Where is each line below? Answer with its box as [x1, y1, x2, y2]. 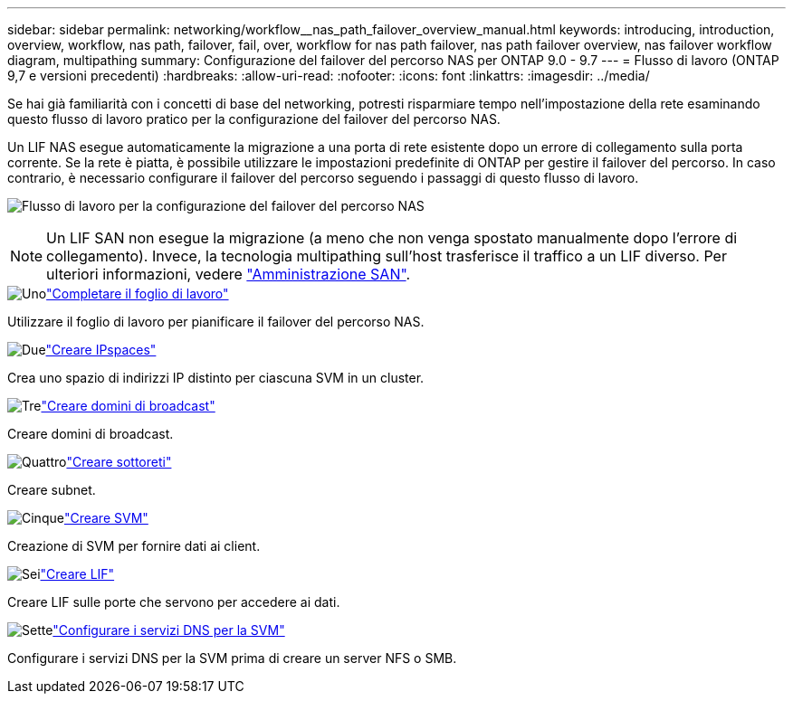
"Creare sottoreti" [66, 454, 172, 469]
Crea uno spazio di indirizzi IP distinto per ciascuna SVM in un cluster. [7, 370, 425, 385]
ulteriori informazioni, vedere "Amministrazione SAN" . [46, 265, 411, 283]
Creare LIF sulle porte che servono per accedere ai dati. [7, 594, 340, 610]
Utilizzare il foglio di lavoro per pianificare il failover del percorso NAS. [7, 314, 425, 329]
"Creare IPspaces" [45, 342, 157, 357]
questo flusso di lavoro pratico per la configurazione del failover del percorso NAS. [7, 111, 501, 127]
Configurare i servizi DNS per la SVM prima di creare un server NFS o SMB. [7, 650, 457, 666]
